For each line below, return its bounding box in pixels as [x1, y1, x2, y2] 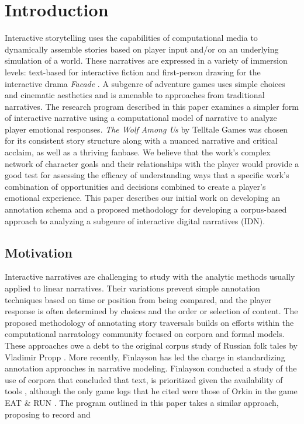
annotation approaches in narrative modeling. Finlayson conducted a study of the [5, 362, 297, 374]
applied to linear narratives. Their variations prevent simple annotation [5, 282, 260, 294]
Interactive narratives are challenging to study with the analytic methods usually [5, 270, 295, 283]
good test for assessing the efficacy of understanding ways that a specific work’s [5, 169, 289, 181]
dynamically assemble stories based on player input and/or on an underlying [5, 43, 279, 55]
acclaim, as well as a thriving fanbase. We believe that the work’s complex [5, 146, 271, 158]
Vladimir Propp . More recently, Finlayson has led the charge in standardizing [5, 350, 285, 363]
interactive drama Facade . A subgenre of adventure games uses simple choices [5, 77, 285, 89]
